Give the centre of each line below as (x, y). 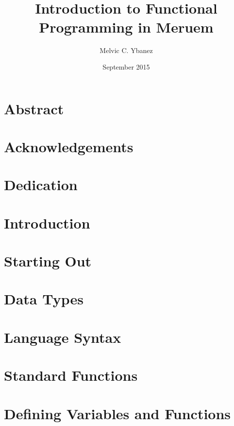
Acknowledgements (69, 146)
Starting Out (48, 261)
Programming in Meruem (126, 27)
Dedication (41, 185)
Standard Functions (71, 375)
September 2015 (126, 66)
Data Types (44, 299)
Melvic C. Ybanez (126, 50)
